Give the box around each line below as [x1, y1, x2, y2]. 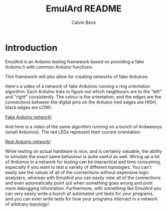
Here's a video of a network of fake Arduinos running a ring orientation [5, 83, 151, 89]
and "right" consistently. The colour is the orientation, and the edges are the [5, 94, 162, 100]
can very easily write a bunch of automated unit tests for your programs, [5, 190, 154, 197]
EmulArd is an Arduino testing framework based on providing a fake [5, 58, 144, 65]
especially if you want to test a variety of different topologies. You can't [5, 164, 152, 170]
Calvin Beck [71, 19, 96, 25]
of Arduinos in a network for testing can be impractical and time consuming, [5, 159, 162, 165]
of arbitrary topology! [5, 201, 49, 207]
